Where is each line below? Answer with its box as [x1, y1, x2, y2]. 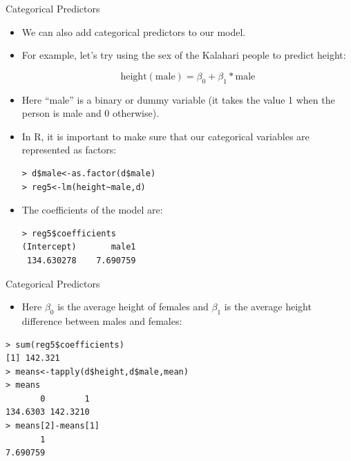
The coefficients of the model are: [21, 203, 163, 217]
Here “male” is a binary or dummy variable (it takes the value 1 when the [21, 92, 335, 106]
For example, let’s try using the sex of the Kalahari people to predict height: [21, 48, 346, 62]
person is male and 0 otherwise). [21, 106, 160, 120]
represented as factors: [21, 142, 117, 157]
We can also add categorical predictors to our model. [21, 24, 246, 39]
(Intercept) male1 [21, 242, 136, 252]
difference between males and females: [21, 313, 182, 328]
